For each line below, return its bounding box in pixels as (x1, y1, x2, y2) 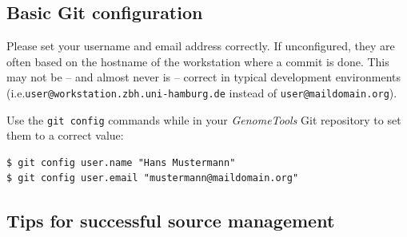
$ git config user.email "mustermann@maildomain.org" (6, 172, 299, 184)
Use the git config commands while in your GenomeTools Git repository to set (6, 111, 401, 128)
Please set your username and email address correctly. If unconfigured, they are (6, 38, 395, 54)
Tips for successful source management (6, 208, 335, 233)
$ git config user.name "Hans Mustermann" (6, 156, 236, 168)
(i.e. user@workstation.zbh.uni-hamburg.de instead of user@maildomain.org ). (6, 84, 397, 101)
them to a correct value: (6, 127, 124, 144)
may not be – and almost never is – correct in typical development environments (6, 69, 401, 85)
